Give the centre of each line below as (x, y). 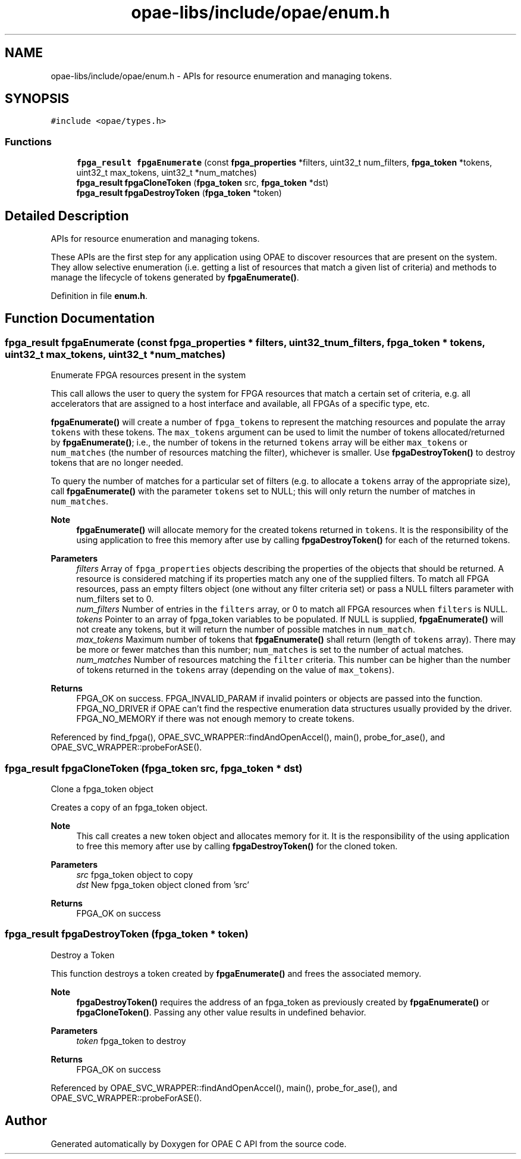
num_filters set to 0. (115, 599)
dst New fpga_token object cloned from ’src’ (163, 885)
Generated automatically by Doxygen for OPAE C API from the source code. (199, 1144)
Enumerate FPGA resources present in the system (148, 375)
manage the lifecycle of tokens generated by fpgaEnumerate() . (175, 278)
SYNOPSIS (37, 99)
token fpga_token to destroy (131, 1040)
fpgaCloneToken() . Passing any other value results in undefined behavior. (221, 1012)
